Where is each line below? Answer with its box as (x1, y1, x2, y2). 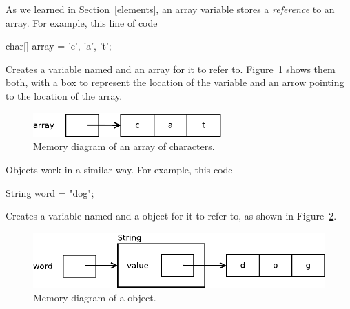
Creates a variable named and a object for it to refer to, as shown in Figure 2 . (6, 209, 337, 223)
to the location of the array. (6, 88, 123, 103)
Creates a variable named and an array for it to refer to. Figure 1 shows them (6, 61, 336, 76)
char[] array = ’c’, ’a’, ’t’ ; (6, 39, 112, 53)
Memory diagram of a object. (33, 290, 156, 304)
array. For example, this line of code (6, 15, 158, 30)
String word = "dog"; (6, 185, 94, 200)
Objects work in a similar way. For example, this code (6, 162, 233, 177)
